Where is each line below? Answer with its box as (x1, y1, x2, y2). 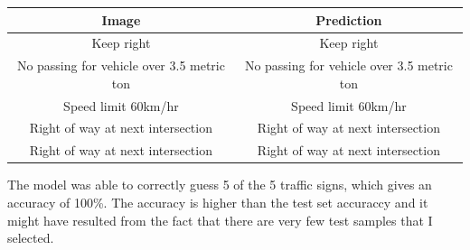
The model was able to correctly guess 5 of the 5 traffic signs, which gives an (7, 175, 432, 194)
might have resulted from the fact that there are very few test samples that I (7, 210, 433, 229)
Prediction (315, 10, 382, 29)
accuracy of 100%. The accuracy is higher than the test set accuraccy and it (7, 193, 428, 211)
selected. (7, 228, 54, 247)
